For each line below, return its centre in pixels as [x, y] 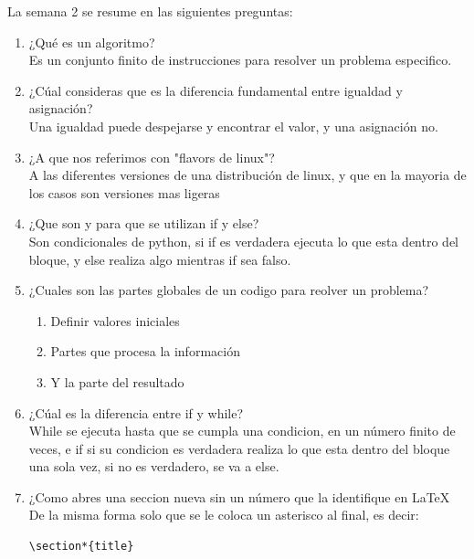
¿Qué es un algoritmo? [92, 42]
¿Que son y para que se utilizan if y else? [144, 223]
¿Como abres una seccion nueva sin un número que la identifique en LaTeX [239, 496]
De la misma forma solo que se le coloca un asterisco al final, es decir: [224, 515]
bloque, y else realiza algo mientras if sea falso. [160, 259]
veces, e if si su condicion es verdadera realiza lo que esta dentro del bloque [239, 448]
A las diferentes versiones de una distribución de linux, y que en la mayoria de [248, 175]
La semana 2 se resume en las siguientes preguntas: [150, 11]
